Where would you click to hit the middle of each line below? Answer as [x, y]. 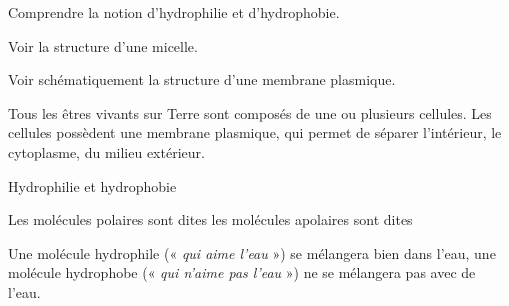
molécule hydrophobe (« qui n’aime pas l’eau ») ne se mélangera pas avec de [242, 272]
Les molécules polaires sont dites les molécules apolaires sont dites [210, 219]
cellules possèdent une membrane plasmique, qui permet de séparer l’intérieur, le [255, 132]
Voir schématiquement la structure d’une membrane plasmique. [202, 79]
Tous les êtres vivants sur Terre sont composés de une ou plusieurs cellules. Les [250, 112]
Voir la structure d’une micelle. [103, 45]
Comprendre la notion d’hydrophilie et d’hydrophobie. [174, 12]
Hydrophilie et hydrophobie [92, 185]
